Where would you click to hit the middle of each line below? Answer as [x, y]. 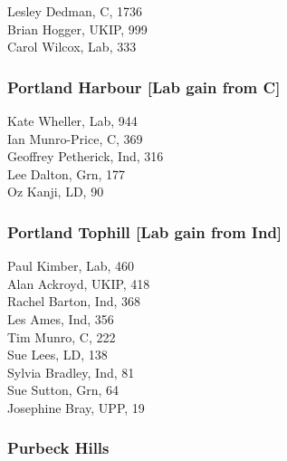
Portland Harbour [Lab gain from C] [144, 86]
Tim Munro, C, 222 [62, 336]
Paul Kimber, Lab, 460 [71, 266]
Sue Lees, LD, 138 [57, 355]
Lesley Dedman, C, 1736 [75, 11]
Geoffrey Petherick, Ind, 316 [86, 156]
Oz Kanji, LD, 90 [56, 192]
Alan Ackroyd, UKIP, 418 [79, 283]
